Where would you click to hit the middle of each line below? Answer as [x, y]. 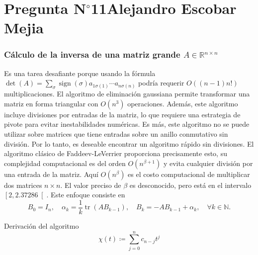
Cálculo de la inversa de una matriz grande [92, 54]
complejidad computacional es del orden [65, 163]
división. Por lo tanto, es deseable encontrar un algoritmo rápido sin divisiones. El [129, 143]
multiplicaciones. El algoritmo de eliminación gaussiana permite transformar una [127, 94]
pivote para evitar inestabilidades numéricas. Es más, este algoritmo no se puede [127, 124]
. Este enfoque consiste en [86, 195]
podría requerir [161, 83]
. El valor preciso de [91, 185]
